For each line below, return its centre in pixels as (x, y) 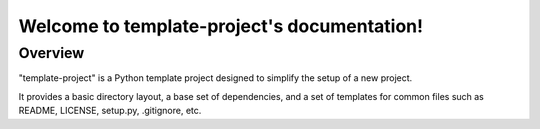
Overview (51, 53)
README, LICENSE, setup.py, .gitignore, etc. (110, 111)
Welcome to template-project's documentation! (221, 26)
